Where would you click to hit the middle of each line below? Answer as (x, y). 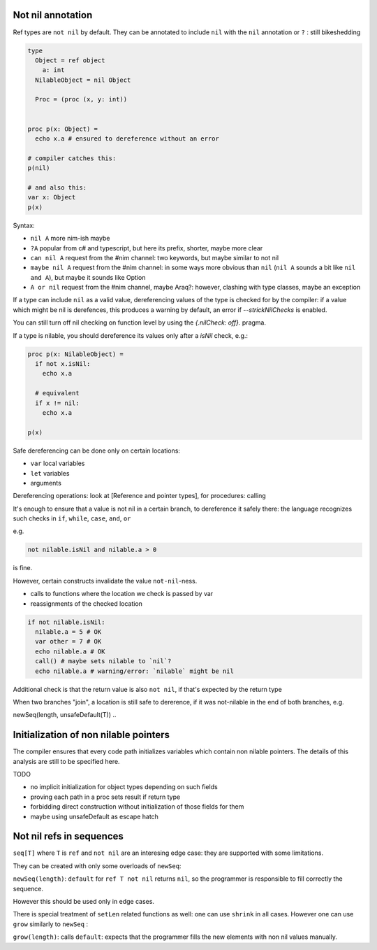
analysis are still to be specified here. (66, 761)
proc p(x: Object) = (62, 129)
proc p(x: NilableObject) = (75, 354)
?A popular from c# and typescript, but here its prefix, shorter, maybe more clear (147, 248)
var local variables (58, 463)
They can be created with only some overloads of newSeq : (97, 866)
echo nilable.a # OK (70, 651)
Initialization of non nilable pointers (91, 735)
